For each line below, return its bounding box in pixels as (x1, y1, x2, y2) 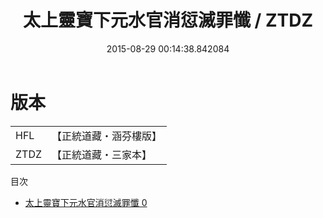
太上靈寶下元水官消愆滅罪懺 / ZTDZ (22, 9, 314, 32)
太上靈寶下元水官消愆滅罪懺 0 (24, 196, 148, 208)
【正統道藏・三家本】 (51, 147, 153, 161)
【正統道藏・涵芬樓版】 (51, 129, 163, 143)
